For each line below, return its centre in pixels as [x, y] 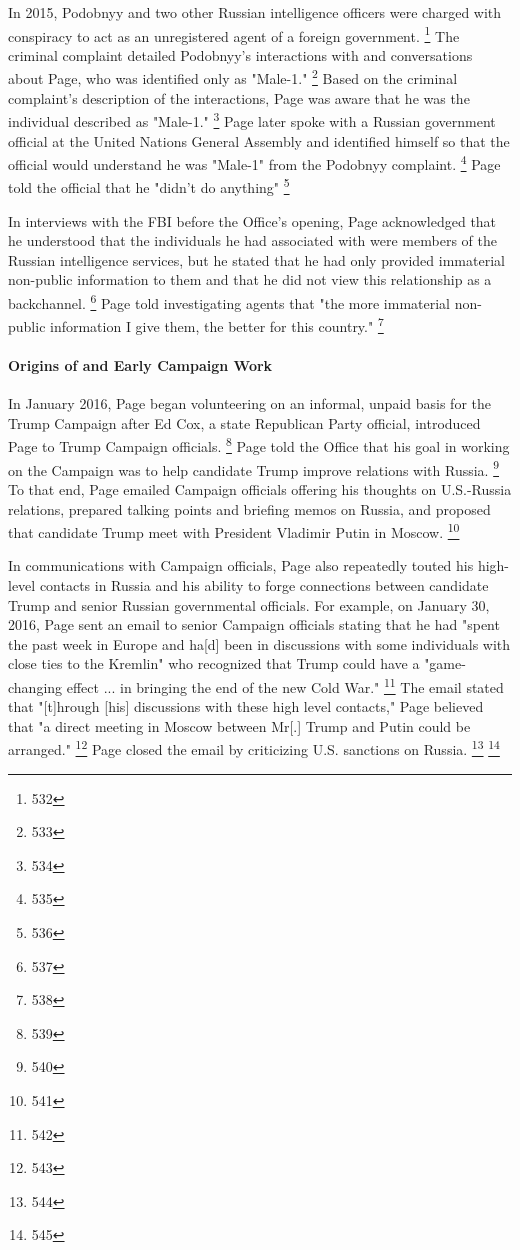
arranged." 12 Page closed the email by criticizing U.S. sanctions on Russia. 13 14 [254, 748]
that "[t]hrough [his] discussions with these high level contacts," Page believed [246, 706]
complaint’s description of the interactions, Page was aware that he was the [239, 97]
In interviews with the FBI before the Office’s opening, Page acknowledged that [252, 220]
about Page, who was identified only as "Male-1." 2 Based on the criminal [233, 77]
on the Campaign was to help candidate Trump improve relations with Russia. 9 [254, 468]
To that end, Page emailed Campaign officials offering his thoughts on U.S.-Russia [260, 488]
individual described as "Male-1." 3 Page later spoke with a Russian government [252, 119]
